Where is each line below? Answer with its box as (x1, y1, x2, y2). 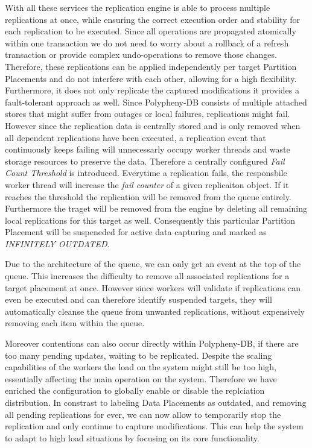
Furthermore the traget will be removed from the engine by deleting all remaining (5, 202, 307, 215)
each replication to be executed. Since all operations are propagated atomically (5, 25, 296, 37)
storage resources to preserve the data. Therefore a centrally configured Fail (5, 154, 285, 167)
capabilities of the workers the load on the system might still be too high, (5, 361, 277, 373)
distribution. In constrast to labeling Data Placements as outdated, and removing (5, 396, 307, 408)
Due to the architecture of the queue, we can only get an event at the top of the (5, 257, 301, 270)
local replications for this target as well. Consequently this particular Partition (5, 213, 296, 226)
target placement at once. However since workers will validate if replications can (5, 281, 301, 294)
